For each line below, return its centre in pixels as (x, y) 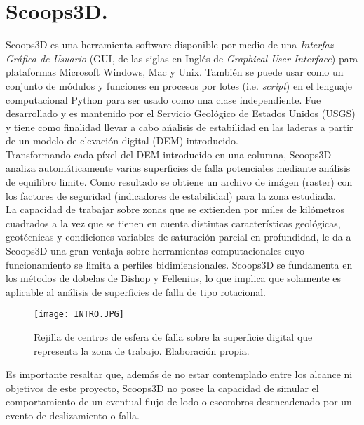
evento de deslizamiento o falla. (73, 416)
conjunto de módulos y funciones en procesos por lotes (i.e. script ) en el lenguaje (179, 85)
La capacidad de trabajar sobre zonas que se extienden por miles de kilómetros (175, 209)
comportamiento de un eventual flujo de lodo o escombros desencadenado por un (179, 402)
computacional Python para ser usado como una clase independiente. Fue (163, 99)
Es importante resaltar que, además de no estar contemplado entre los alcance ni (179, 374)
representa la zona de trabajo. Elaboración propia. (142, 350)
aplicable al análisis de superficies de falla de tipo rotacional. (136, 291)
